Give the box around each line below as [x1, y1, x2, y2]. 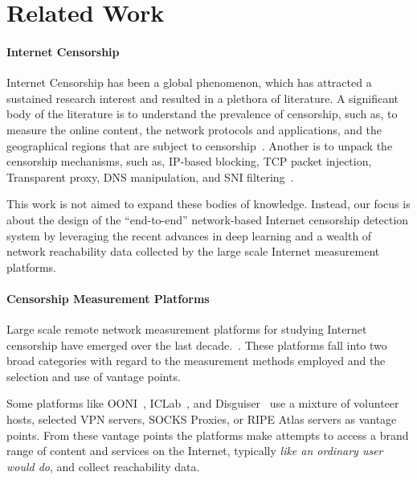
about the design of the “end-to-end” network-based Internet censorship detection [6, 211, 409, 228]
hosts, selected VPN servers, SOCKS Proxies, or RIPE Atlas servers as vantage [6, 411, 397, 428]
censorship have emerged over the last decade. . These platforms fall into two [6, 336, 387, 353]
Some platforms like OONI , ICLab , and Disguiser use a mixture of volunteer [6, 395, 399, 412]
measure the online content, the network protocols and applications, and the [6, 121, 382, 137]
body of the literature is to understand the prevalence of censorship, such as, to [6, 105, 398, 122]
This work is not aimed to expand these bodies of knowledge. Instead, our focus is [6, 195, 411, 212]
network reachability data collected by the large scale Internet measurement [6, 243, 380, 260]
